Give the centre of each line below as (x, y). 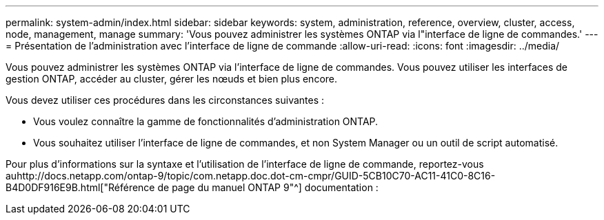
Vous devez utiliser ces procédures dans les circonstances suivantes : (165, 100)
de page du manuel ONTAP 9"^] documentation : (268, 187)
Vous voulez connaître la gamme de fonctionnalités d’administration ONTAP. (206, 121)
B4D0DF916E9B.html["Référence (80, 187)
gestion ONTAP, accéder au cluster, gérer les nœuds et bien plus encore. (172, 79)
